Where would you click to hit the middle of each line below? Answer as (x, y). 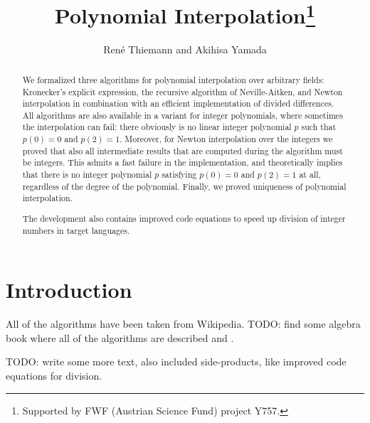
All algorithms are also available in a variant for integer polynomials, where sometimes (183, 115)
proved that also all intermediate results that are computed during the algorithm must (183, 150)
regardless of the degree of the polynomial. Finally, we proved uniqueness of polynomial (184, 186)
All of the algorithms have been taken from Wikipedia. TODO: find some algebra (183, 324)
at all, (310, 175)
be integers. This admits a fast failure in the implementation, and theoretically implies (183, 162)
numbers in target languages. (76, 230)
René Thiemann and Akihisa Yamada (185, 49)
